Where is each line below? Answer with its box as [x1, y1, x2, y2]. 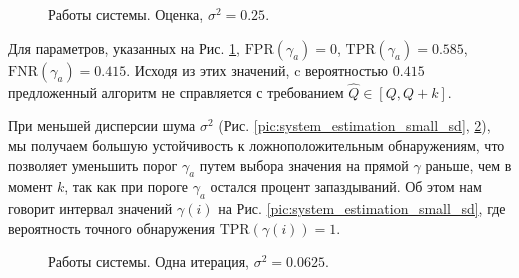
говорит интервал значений [8, 198, 173, 219]
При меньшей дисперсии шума [8, 115, 196, 136]
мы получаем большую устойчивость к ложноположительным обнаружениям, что [8, 135, 505, 155]
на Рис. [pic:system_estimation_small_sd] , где [218, 198, 506, 219]
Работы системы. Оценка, [48, 4, 204, 24]
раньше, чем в [425, 154, 512, 175]
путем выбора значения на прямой [199, 154, 409, 175]
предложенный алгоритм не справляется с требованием [8, 81, 344, 102]
